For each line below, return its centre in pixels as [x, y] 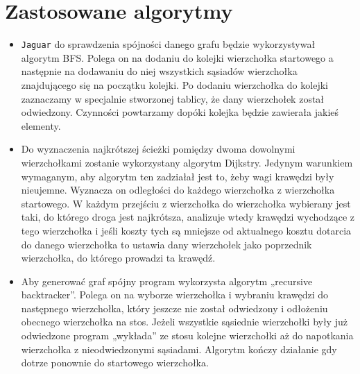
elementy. [41, 125]
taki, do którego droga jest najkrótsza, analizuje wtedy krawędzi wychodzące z [188, 217]
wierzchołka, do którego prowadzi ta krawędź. [118, 258]
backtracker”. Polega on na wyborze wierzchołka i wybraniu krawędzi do [175, 295]
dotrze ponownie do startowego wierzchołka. [115, 363]
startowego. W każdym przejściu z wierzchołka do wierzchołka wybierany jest [186, 203]
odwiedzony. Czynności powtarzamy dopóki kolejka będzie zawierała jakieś [180, 112]
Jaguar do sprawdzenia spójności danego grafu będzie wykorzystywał [168, 44]
